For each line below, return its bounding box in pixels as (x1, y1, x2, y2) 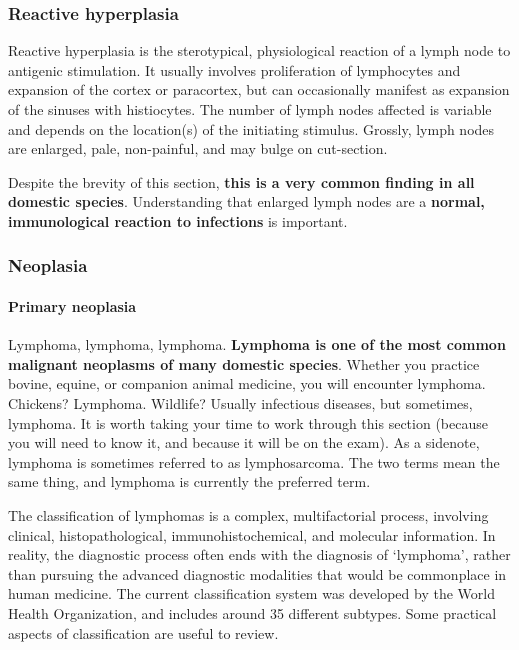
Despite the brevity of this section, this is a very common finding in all (8, 171, 475, 192)
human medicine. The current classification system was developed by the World (8, 583, 495, 604)
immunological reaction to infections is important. (8, 210, 348, 231)
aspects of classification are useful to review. (8, 622, 279, 643)
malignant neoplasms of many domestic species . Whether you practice (8, 353, 480, 374)
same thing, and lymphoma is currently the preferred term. (8, 471, 371, 492)
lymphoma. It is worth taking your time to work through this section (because (8, 412, 488, 433)
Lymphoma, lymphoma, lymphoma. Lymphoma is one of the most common (8, 334, 506, 355)
